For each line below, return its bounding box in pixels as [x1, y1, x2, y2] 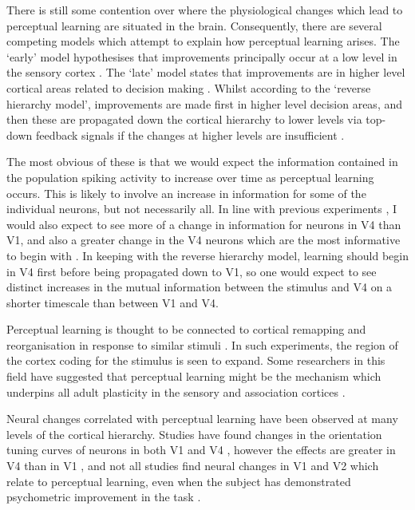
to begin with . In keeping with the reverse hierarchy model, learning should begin [6, 247, 409, 263]
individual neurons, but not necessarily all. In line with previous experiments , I [6, 200, 397, 217]
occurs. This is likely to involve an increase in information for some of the [6, 184, 366, 201]
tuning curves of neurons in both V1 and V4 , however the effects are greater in [6, 441, 396, 458]
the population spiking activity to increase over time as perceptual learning [6, 168, 374, 185]
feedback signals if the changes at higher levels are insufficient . [35, 126, 345, 143]
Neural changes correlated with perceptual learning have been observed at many [6, 410, 398, 427]
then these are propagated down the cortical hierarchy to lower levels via [6, 111, 362, 128]
